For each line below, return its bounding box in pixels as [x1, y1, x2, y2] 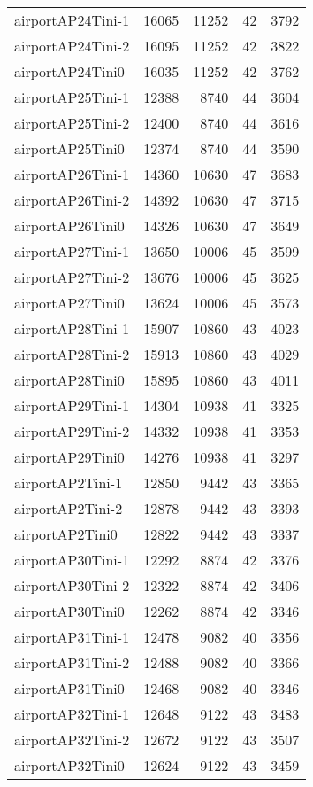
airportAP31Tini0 [14, 678, 125, 698]
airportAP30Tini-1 [14, 549, 130, 570]
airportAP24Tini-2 [14, 35, 130, 56]
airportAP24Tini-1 [14, 10, 130, 30]
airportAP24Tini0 [14, 61, 125, 82]
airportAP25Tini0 [14, 138, 125, 159]
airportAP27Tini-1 [14, 241, 130, 261]
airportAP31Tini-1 [14, 627, 130, 647]
